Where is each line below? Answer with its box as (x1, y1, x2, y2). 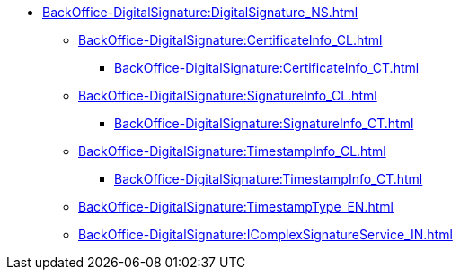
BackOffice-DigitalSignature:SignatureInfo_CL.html (78, 88, 377, 103)
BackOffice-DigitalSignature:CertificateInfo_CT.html (114, 60, 420, 75)
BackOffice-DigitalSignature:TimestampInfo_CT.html (114, 171, 423, 186)
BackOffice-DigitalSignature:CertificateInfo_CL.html (78, 32, 383, 48)
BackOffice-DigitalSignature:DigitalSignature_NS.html (42, 4, 358, 20)
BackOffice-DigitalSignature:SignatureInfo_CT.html (114, 116, 414, 131)
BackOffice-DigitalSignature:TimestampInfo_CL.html (78, 143, 386, 159)
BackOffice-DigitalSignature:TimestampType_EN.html (78, 199, 394, 214)
